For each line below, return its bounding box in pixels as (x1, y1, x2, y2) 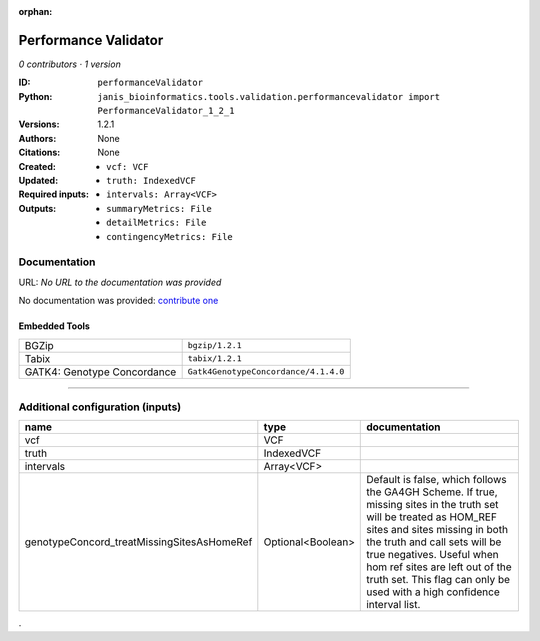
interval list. (366, 598, 421, 612)
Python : (18, 90, 53, 102)
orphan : (18, 6, 53, 17)
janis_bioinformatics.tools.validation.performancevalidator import (97, 91, 440, 102)
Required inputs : (18, 188, 90, 200)
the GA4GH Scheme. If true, (366, 485, 499, 499)
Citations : (18, 146, 61, 159)
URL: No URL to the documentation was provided (18, 276, 222, 288)
